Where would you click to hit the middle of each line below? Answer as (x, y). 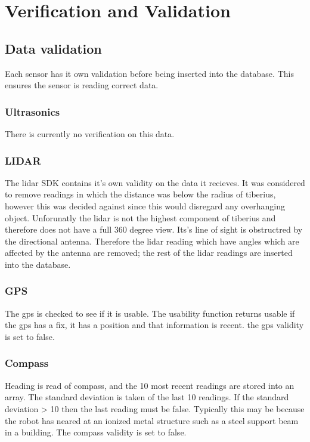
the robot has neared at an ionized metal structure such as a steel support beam (152, 420)
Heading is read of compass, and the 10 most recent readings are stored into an (150, 385)
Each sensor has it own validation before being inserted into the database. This (149, 73)
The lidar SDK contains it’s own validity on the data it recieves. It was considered (155, 182)
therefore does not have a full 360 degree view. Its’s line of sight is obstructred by (154, 229)
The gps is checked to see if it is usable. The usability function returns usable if (150, 313)
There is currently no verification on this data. (90, 133)
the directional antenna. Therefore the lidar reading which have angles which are (152, 241)
